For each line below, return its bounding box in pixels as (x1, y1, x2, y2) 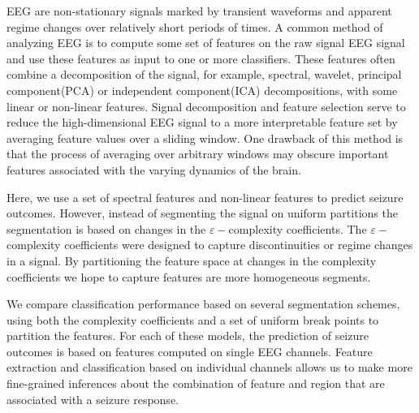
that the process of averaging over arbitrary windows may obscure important (6, 145, 389, 162)
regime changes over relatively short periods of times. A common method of (6, 18, 383, 35)
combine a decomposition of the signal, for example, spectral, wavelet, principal (6, 66, 402, 83)
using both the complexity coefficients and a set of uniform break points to (6, 311, 379, 328)
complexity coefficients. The (228, 220, 367, 237)
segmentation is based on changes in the (6, 220, 206, 237)
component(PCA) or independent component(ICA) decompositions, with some (6, 81, 398, 98)
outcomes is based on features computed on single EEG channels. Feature (6, 342, 373, 359)
